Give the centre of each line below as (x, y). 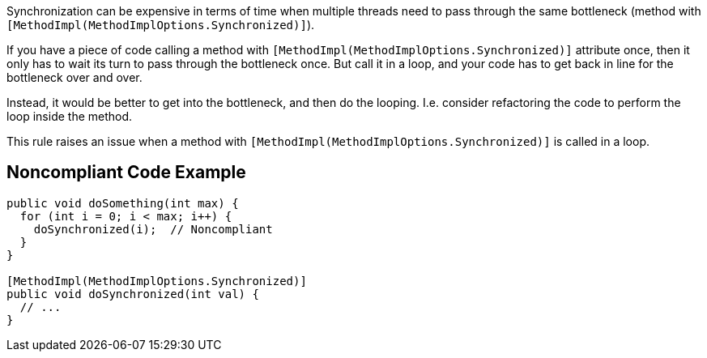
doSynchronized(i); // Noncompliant (153, 229)
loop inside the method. (70, 116)
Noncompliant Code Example (126, 173)
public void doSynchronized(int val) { (133, 294)
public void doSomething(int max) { (123, 203)
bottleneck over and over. (75, 77)
